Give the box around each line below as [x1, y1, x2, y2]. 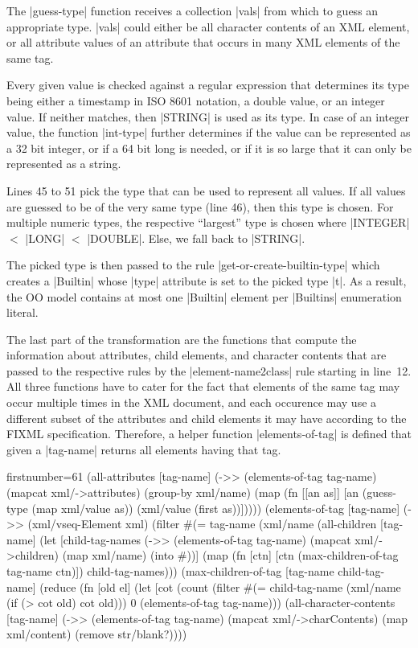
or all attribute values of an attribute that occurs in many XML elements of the [6, 34, 400, 51]
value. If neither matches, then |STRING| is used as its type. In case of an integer [6, 108, 409, 125]
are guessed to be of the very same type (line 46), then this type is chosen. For [6, 198, 394, 215]
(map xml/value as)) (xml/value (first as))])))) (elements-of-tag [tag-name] [31, 499, 400, 516]
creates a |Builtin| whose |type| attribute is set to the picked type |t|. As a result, [6, 272, 407, 289]
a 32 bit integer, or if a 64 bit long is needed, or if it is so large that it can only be [6, 139, 412, 156]
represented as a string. [6, 155, 121, 172]
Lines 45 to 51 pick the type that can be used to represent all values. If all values [6, 182, 406, 199]
